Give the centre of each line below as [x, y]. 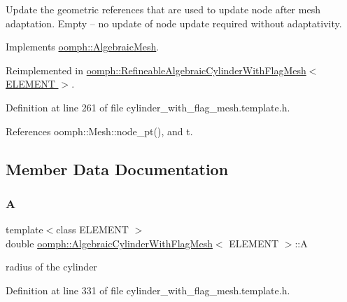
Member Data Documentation [117, 169]
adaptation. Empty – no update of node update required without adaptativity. [174, 23]
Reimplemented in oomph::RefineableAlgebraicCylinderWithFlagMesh [156, 70]
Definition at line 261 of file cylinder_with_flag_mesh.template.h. [148, 107]
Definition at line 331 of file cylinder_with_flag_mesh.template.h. [148, 290]
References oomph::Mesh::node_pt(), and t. [99, 131]
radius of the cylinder [51, 267]
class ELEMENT [92, 229]
